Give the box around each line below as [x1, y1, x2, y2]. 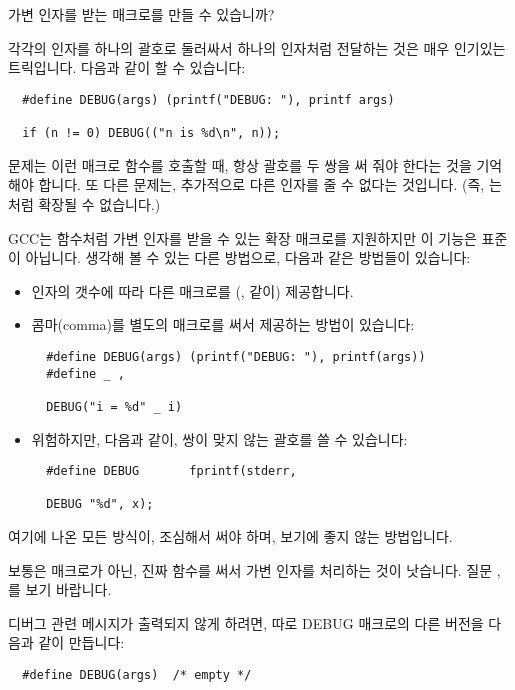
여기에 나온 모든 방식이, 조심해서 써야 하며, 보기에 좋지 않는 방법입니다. [8, 526, 453, 547]
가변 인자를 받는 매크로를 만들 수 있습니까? [8, 4, 275, 24]
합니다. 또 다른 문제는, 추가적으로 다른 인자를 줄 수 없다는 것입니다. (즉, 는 [38, 174, 502, 195]
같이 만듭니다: [38, 632, 125, 653]
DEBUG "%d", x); [46, 497, 154, 512]
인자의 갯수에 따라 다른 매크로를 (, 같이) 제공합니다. [31, 280, 354, 301]
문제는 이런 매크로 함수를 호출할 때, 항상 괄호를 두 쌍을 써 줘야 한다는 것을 [8, 154, 472, 175]
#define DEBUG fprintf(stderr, [46, 464, 297, 479]
